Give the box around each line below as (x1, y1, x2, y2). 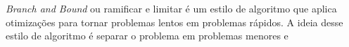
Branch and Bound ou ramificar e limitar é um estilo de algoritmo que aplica (6, 1, 337, 15)
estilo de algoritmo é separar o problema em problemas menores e (6, 28, 288, 43)
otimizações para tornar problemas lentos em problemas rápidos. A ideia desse (6, 15, 343, 29)
